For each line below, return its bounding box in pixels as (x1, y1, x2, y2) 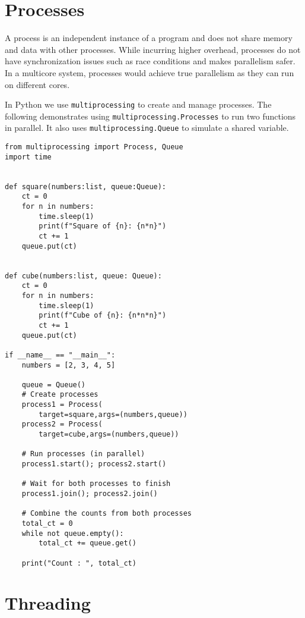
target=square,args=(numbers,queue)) (39, 410, 188, 419)
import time (5, 152, 52, 161)
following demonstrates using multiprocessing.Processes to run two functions (5, 109, 296, 122)
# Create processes (21, 390, 99, 399)
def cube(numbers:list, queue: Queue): (5, 271, 162, 280)
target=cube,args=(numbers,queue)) (39, 430, 179, 439)
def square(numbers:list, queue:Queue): (5, 182, 167, 191)
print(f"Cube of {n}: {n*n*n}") (39, 311, 167, 320)
